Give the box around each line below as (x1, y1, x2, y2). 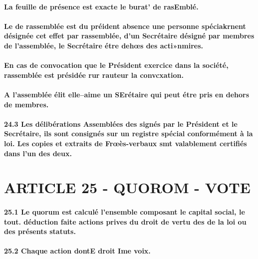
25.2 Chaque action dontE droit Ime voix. (4, 246, 151, 256)
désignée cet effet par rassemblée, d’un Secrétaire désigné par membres (4, 30, 255, 41)
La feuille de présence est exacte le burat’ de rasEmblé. (4, 1, 199, 11)
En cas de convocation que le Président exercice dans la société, (4, 60, 229, 70)
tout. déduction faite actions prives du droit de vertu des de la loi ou (4, 216, 247, 227)
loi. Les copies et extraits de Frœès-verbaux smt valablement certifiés (4, 138, 247, 148)
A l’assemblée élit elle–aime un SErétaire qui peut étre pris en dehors (4, 89, 250, 99)
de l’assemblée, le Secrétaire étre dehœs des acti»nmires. (4, 40, 203, 50)
